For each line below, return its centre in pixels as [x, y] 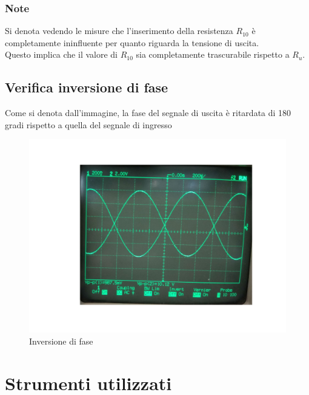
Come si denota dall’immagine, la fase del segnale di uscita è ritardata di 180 [148, 113]
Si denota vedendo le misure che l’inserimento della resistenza [119, 31]
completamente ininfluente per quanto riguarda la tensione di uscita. [132, 42]
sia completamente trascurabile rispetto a [213, 54]
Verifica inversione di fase [87, 87]
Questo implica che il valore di [61, 54]
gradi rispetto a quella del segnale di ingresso [88, 124]
